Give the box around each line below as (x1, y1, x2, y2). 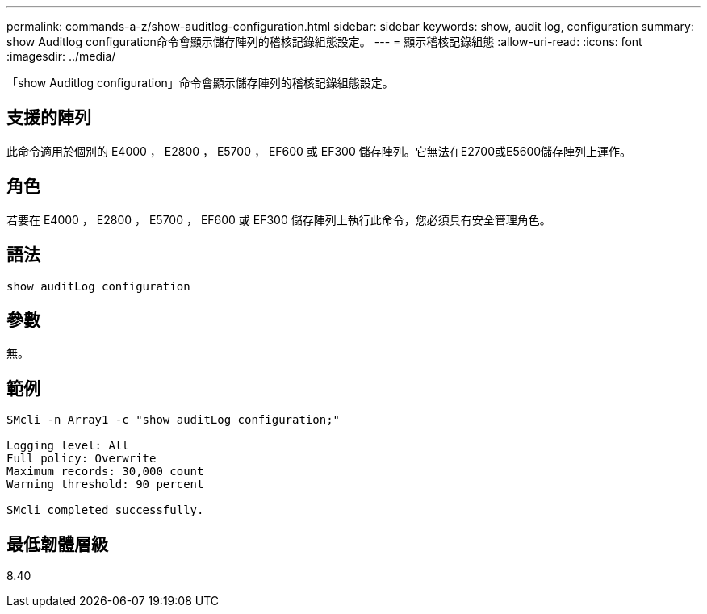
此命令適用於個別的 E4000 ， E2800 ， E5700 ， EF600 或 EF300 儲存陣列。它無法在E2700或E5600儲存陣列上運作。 (6, 144, 632, 158)
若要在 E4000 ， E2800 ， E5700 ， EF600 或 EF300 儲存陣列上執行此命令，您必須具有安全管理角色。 (6, 212, 551, 227)
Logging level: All (6, 439, 129, 453)
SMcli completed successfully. (6, 503, 204, 517)
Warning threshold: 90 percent (6, 478, 204, 491)
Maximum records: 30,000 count (6, 465, 204, 478)
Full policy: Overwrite (6, 452, 157, 466)
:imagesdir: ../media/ (6, 49, 116, 63)
